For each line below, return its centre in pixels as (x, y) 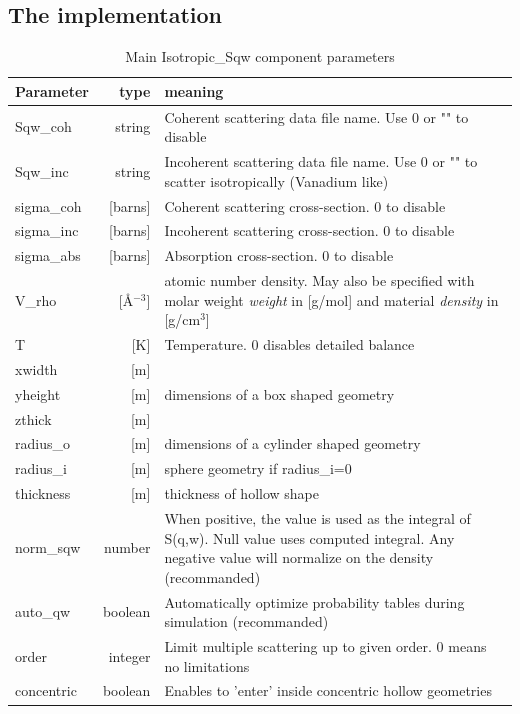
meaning (194, 90)
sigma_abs (48, 255)
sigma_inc (47, 230)
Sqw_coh (43, 126)
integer (129, 655)
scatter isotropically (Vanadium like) (276, 180)
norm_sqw (48, 547)
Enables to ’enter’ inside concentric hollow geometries (328, 690)
